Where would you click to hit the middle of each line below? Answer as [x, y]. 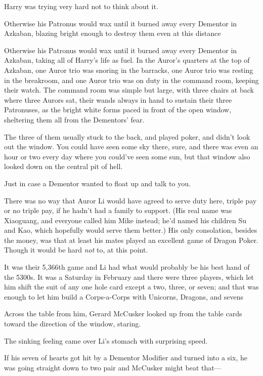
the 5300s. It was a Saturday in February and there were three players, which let [129, 277]
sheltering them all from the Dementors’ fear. [74, 119]
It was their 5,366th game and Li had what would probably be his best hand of [127, 267]
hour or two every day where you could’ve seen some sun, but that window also [127, 156]
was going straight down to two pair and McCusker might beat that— [113, 367]
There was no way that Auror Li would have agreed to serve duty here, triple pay [130, 200]
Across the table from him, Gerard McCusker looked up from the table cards [123, 314]
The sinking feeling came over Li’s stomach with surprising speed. [106, 340]
